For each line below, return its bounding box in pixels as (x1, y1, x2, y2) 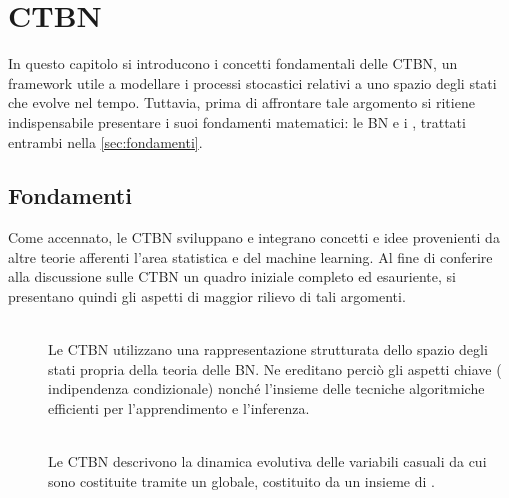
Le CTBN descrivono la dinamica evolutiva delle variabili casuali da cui (48, 451, 487, 472)
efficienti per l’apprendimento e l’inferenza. (48, 398, 310, 419)
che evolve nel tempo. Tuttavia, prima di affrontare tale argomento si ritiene (8, 92, 475, 113)
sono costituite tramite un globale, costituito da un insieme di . (48, 470, 435, 491)
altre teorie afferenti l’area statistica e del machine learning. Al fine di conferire (8, 246, 493, 267)
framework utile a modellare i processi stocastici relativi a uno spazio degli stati (8, 72, 497, 93)
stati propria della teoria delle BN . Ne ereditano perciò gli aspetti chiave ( (48, 358, 502, 379)
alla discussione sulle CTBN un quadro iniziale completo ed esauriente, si (8, 266, 456, 287)
